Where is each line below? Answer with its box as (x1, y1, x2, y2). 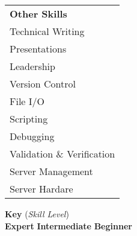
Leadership (10, 59, 55, 73)
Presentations (10, 42, 67, 56)
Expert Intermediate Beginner (5, 219, 132, 232)
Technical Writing (10, 24, 85, 38)
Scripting (10, 112, 48, 126)
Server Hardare (10, 182, 73, 196)
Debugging (10, 129, 55, 143)
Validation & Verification (10, 147, 115, 161)
